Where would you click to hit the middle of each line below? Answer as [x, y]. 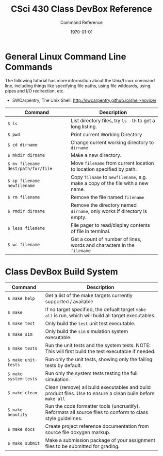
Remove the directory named [104, 205]
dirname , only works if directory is [109, 211]
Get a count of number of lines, [106, 239]
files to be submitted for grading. [82, 446]
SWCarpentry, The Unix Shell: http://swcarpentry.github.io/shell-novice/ [84, 100]
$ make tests [23, 348]
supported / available [69, 301]
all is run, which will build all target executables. [100, 315]
